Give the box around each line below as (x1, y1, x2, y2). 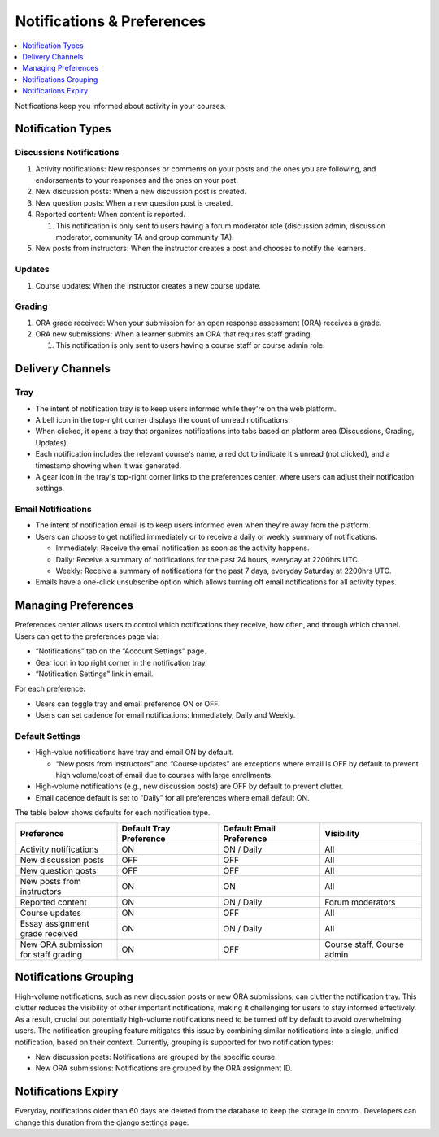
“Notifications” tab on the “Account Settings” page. (35, 646, 206, 656)
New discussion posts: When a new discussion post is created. (35, 187, 247, 197)
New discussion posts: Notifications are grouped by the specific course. (35, 1052, 278, 1062)
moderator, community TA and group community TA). (55, 232, 235, 241)
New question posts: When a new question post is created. (35, 197, 233, 207)
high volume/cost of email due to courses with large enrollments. (55, 770, 273, 779)
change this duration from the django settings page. (15, 1117, 189, 1127)
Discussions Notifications (15, 147, 120, 158)
